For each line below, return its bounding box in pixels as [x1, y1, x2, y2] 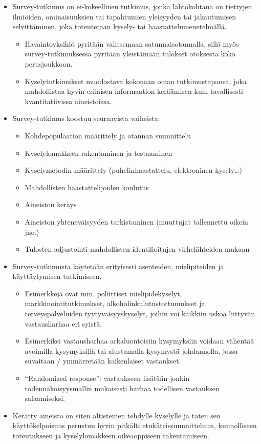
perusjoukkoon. [25, 58, 73, 69]
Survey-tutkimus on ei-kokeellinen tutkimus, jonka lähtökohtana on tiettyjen [12, 1, 252, 11]
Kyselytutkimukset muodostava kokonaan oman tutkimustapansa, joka [25, 75, 247, 86]
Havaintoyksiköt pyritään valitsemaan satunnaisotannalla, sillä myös [25, 38, 239, 49]
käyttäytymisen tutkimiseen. [12, 271, 102, 281]
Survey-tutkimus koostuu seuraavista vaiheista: [12, 113, 160, 124]
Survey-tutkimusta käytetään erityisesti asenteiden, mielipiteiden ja [12, 260, 224, 271]
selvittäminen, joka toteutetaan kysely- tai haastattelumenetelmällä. [12, 21, 227, 32]
